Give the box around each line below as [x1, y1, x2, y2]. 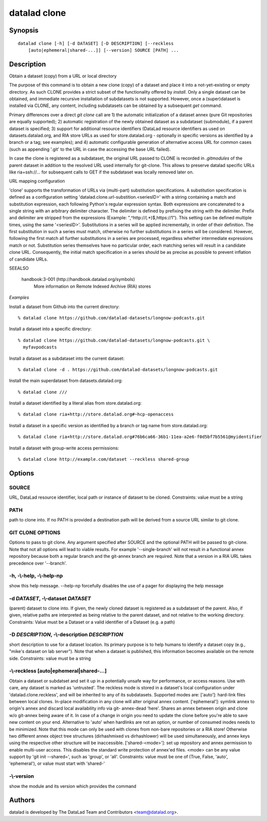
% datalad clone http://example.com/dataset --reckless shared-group [18, 456, 190, 462]
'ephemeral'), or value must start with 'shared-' [9, 760, 105, 766]
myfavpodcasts [23, 344, 57, 350]
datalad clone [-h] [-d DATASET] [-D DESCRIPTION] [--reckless [18, 40, 174, 46]
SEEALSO [9, 265, 29, 271]
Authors [9, 796, 35, 804]
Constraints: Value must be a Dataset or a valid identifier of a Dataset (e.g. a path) [9, 619, 175, 625]
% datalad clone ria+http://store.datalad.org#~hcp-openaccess [18, 411, 174, 417]
